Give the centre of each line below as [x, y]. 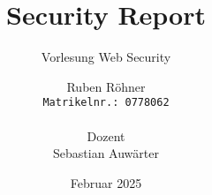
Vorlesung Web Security [106, 57]
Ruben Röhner [106, 86]
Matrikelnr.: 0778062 [106, 103]
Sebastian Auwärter [106, 153]
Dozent [106, 135]
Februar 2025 [106, 182]
